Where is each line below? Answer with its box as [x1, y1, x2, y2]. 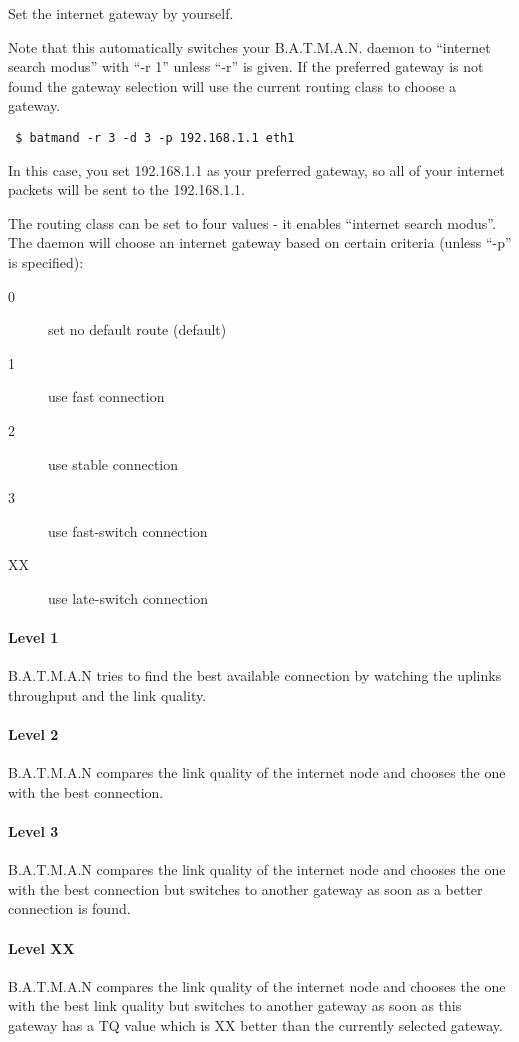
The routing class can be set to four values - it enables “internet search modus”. [8, 212, 496, 233]
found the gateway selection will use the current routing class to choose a [8, 75, 457, 96]
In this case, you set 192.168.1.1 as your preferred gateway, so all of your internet [8, 159, 505, 180]
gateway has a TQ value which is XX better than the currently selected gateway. [8, 1015, 503, 1036]
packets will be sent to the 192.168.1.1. [8, 179, 245, 200]
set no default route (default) [48, 319, 227, 340]
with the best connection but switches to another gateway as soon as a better [8, 878, 483, 899]
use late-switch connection [48, 587, 208, 608]
